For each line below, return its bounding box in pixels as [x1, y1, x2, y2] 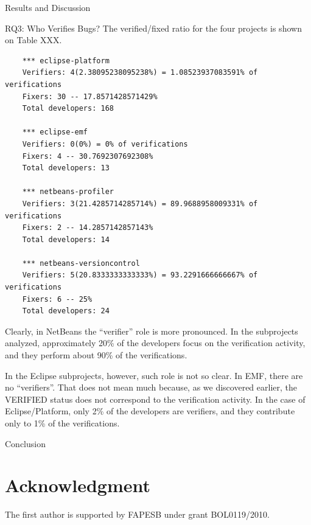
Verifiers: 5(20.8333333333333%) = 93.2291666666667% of [22, 271, 258, 280]
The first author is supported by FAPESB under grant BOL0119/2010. [5, 508, 270, 521]
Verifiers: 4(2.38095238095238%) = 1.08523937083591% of [22, 68, 258, 77]
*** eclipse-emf [22, 128, 88, 137]
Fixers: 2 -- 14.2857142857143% [22, 223, 153, 232]
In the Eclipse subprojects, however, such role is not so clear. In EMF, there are [5, 369, 303, 381]
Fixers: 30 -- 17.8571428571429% [22, 92, 158, 101]
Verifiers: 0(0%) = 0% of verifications [22, 139, 188, 148]
